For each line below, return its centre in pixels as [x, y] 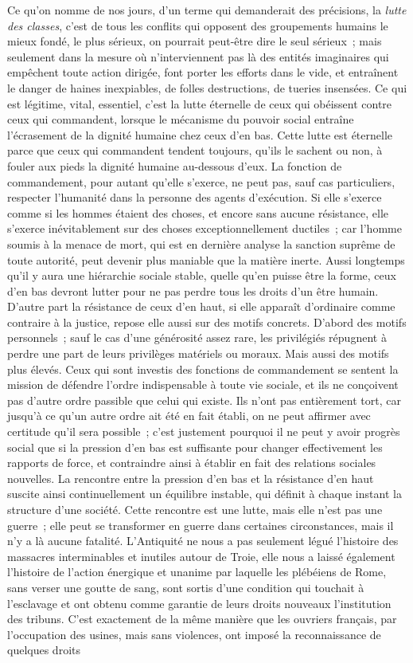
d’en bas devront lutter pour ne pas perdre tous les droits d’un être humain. [193, 290]
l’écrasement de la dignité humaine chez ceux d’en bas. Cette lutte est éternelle [200, 134]
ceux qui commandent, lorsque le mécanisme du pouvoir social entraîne [181, 119]
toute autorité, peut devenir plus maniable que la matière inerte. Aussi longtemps [206, 259]
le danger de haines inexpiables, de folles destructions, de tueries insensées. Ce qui [207, 87]
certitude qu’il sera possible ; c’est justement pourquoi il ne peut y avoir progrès [204, 432]
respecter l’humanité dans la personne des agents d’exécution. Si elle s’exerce [195, 197]
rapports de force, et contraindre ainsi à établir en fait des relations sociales [192, 463]
